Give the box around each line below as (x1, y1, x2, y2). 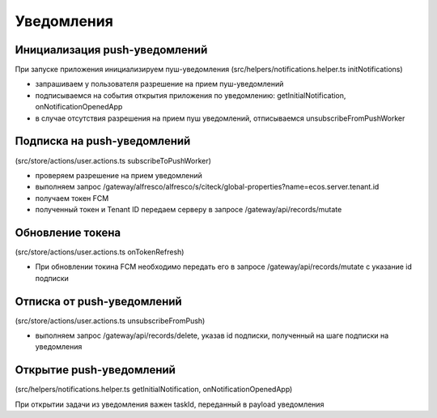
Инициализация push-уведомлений (15, 43, 208, 57)
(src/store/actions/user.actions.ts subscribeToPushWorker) (15, 156, 212, 165)
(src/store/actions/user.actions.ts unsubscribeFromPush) (15, 316, 206, 326)
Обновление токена (15, 225, 121, 239)
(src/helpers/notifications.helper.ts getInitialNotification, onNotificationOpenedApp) (15, 385, 293, 395)
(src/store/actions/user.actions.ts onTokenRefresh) (15, 247, 185, 257)
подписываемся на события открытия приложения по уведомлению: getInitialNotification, (35, 90, 346, 100)
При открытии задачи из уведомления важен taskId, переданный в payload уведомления (15, 399, 325, 409)
